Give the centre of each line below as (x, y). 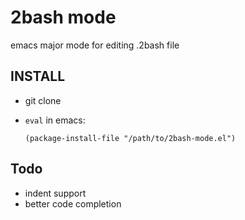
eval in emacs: (55, 120)
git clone (43, 100)
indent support (55, 193)
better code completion (73, 203)
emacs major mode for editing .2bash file (95, 45)
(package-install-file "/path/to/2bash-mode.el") (130, 138)
